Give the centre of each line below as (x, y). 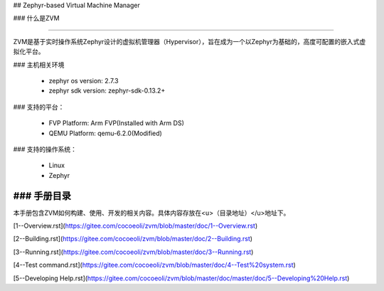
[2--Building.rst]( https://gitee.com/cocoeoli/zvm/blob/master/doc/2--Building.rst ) (133, 239)
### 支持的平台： (39, 107)
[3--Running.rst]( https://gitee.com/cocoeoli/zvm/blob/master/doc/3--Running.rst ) (133, 252)
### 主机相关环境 (39, 65)
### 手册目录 (42, 196)
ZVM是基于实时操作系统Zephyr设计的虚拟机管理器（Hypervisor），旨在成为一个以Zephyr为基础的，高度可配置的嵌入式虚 (190, 41)
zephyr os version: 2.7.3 (84, 80)
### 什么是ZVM (36, 18)
